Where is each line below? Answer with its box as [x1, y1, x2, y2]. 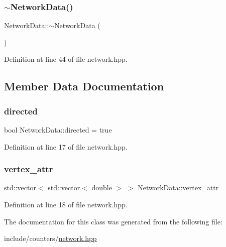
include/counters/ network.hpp [4, 233, 97, 243]
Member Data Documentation [4, 78, 164, 94]
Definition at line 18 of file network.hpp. [4, 199, 128, 209]
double [91, 182, 112, 193]
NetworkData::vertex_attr [138, 182, 219, 193]
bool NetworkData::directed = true [4, 125, 112, 135]
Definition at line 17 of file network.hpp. [4, 141, 128, 152]
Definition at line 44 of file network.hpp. [4, 54, 128, 64]
